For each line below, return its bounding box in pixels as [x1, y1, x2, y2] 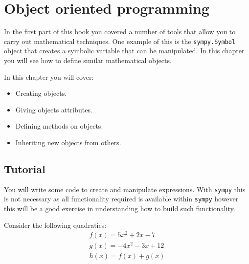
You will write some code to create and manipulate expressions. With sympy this [4, 184, 246, 194]
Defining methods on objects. [15, 121, 103, 131]
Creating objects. [15, 88, 67, 98]
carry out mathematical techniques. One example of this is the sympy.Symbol [4, 36, 236, 46]
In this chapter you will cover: [4, 71, 94, 82]
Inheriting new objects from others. [15, 137, 121, 147]
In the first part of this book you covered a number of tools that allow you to [4, 26, 236, 37]
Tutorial [4, 161, 45, 176]
